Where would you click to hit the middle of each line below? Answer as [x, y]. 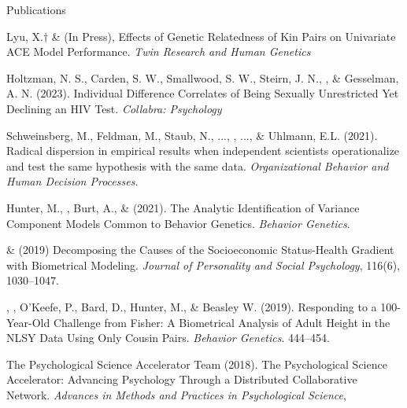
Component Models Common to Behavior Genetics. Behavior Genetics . [178, 223]
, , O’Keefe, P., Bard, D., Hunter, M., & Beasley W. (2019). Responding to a [192, 306]
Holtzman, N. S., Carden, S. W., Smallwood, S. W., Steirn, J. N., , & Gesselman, [203, 77]
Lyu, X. [25, 36]
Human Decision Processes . [72, 181]
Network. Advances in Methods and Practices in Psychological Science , [176, 394]
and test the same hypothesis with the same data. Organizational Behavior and [198, 165]
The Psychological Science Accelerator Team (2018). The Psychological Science [197, 364]
